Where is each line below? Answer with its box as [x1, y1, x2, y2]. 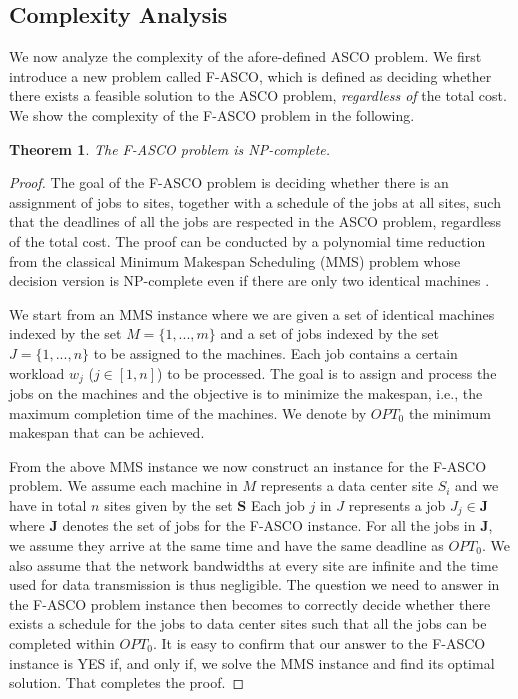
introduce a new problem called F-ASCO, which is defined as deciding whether [9, 65, 492, 86]
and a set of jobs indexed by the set [220, 323, 439, 344]
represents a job [348, 494, 446, 515]
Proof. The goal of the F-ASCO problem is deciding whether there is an [9, 172, 449, 193]
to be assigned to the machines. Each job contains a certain [93, 342, 458, 363]
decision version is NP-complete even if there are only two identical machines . [9, 270, 490, 291]
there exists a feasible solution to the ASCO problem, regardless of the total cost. [9, 85, 507, 106]
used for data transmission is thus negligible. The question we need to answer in [9, 574, 500, 595]
